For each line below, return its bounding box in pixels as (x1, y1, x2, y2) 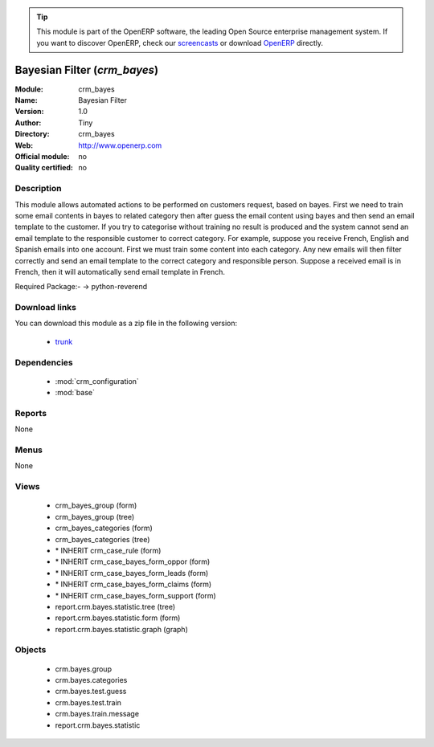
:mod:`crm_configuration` (55, 376, 140, 386)
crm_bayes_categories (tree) (55, 534, 150, 544)
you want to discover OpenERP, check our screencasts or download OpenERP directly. (36, 38, 324, 47)
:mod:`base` (55, 388, 96, 398)
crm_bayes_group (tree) (55, 512, 135, 521)
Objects (14, 644, 47, 655)
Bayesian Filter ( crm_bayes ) (14, 63, 159, 76)
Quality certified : (14, 163, 74, 173)
